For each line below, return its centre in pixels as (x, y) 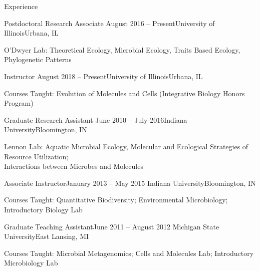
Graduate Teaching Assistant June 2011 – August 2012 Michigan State (112, 226)
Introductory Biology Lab (43, 209)
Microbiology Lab (31, 263)
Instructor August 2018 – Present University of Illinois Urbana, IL (103, 76)
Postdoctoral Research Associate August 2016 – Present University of (109, 23)
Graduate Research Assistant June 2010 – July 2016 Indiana (96, 119)
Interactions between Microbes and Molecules (74, 166)
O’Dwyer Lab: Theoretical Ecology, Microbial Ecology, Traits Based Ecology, (122, 49)
